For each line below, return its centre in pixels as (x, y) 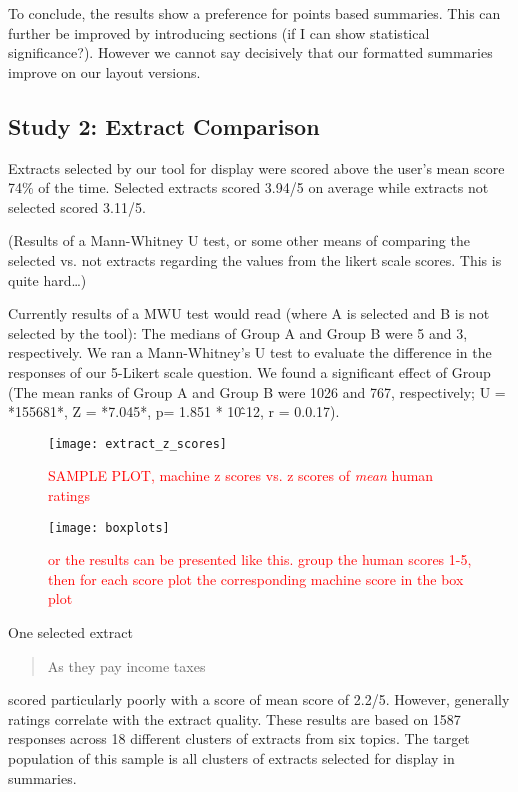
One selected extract (70, 631)
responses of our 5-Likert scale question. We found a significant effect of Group (249, 371)
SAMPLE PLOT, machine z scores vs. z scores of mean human (241, 475)
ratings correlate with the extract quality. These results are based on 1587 (234, 718)
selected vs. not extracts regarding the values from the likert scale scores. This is (255, 259)
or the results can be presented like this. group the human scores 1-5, (260, 559)
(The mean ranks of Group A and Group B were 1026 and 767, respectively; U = (257, 391)
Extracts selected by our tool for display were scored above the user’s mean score (256, 167)
